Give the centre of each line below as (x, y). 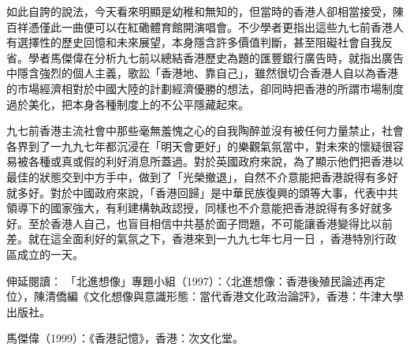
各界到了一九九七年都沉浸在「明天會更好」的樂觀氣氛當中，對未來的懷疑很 (199, 146)
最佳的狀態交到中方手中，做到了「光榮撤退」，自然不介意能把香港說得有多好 (202, 176)
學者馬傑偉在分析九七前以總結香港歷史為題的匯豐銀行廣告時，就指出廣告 (216, 57)
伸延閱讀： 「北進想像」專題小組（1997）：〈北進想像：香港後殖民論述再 (190, 280)
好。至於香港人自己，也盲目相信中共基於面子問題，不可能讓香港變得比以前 (199, 223)
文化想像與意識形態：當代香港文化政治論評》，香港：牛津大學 (246, 296)
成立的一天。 (50, 254)
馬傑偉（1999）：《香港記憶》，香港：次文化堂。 (125, 338)
